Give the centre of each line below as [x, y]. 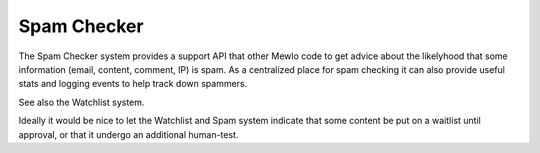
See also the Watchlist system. [81, 102]
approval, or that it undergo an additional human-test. [128, 134]
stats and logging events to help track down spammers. [133, 84]
